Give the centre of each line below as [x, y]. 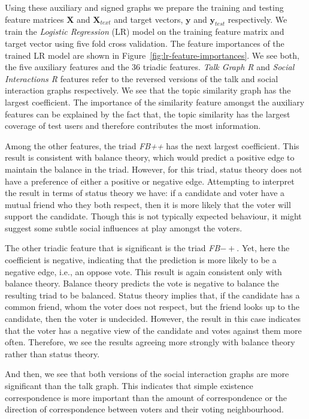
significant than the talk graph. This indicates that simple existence [129, 386]
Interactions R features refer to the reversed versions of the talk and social [142, 78]
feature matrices [34, 19]
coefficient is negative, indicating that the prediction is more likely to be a [141, 260]
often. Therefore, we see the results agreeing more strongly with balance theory [150, 342]
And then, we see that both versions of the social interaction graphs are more [147, 374]
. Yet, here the [263, 248]
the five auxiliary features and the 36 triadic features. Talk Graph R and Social [150, 67]
